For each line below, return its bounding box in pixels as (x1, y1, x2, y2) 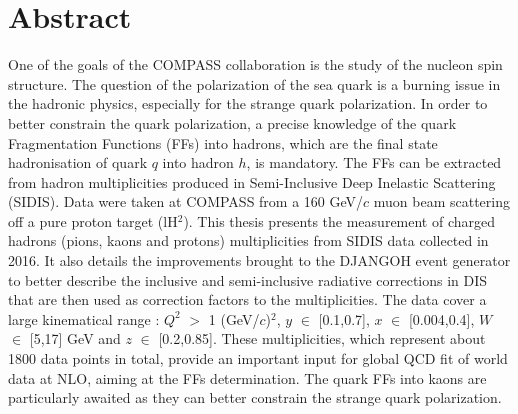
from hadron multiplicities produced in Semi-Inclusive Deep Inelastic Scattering (8, 171, 496, 192)
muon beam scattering (373, 191, 510, 212)
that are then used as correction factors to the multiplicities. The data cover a (8, 289, 487, 310)
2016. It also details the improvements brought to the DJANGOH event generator (8, 250, 511, 271)
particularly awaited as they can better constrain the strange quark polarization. (8, 387, 502, 408)
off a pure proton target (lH (8, 210, 178, 231)
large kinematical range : (8, 308, 160, 329)
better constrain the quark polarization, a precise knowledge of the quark (8, 112, 457, 133)
